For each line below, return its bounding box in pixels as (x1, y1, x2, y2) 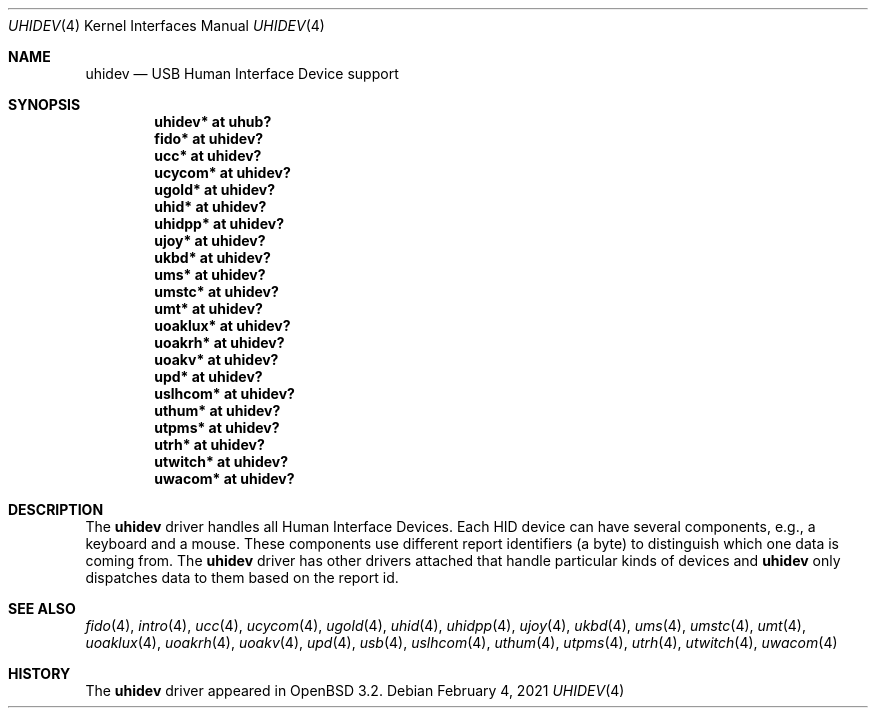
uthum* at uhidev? (154, 402, 281, 419)
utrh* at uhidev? (154, 436, 265, 453)
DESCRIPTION (8, 501, 104, 518)
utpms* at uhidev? (154, 419, 280, 436)
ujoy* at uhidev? (154, 232, 266, 249)
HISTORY (8, 665, 71, 682)
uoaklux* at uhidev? (154, 317, 291, 334)
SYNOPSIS (8, 96, 81, 113)
